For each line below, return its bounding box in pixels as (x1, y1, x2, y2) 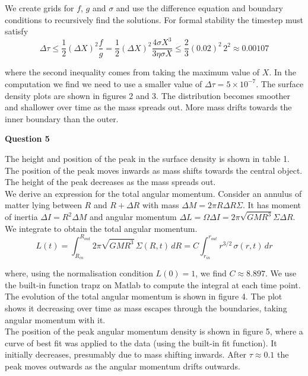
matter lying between (5, 199, 82, 211)
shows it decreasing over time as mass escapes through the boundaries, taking (5, 302, 287, 314)
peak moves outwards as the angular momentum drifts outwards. (5, 360, 240, 372)
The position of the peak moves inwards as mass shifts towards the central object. (5, 164, 303, 176)
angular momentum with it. (5, 313, 106, 326)
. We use (265, 267, 297, 279)
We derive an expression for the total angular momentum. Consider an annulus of (5, 187, 302, 199)
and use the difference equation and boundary (116, 2, 283, 14)
